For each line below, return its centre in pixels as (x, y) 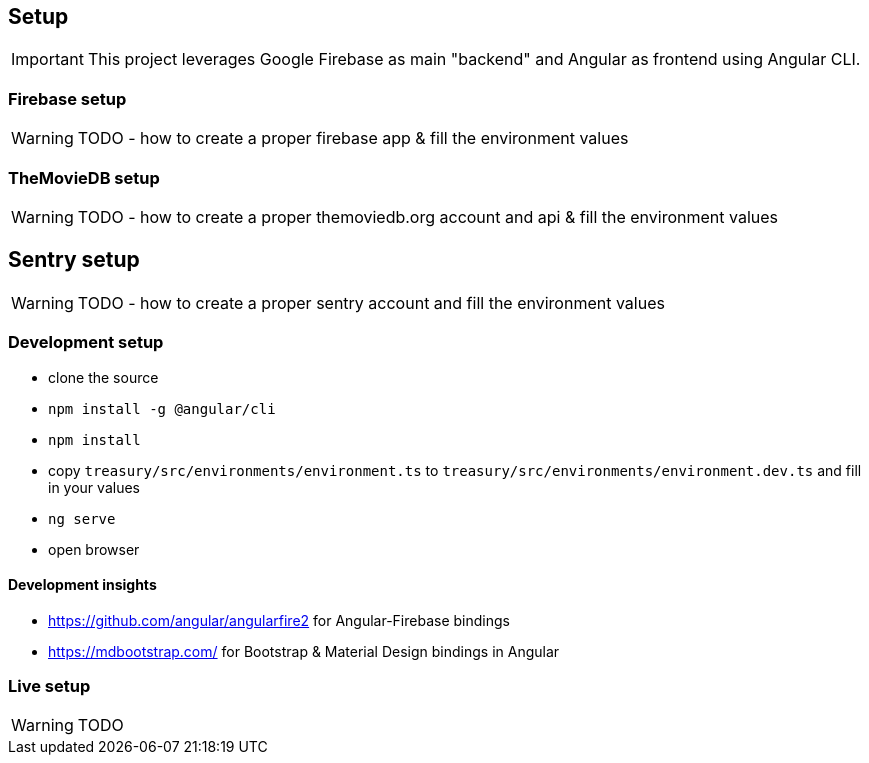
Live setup (49, 686)
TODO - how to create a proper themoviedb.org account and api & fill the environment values (428, 216)
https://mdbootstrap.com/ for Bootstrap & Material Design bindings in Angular (304, 651)
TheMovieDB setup (84, 177)
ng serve (82, 518)
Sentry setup (74, 260)
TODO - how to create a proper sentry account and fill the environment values (371, 302)
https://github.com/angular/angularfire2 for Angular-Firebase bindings (279, 620)
